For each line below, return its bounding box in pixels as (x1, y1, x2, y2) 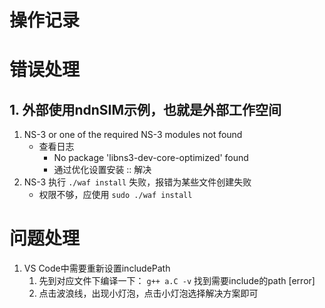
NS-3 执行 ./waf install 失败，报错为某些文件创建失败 (23, 176, 252, 188)
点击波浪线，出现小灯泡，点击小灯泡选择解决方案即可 (38, 287, 259, 300)
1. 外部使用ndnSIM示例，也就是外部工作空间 (9, 101, 282, 118)
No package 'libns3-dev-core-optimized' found (53, 152, 249, 164)
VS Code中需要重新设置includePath (23, 262, 171, 275)
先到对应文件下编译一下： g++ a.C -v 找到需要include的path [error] (38, 275, 316, 287)
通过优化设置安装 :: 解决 (53, 164, 152, 176)
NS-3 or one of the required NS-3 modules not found (23, 129, 243, 141)
